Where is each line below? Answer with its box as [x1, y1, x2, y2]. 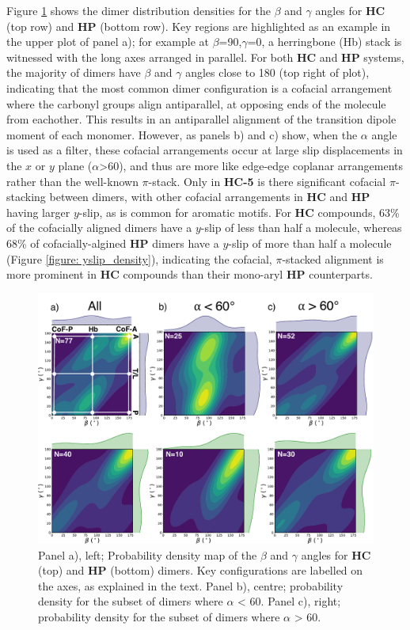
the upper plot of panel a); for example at [6, 33, 209, 50]
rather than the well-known [6, 173, 139, 189]
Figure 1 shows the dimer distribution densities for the [6, 2, 271, 18]
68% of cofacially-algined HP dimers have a [6, 234, 219, 251]
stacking [6, 188, 46, 205]
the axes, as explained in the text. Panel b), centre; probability [38, 577, 344, 594]
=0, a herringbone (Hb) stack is [247, 33, 402, 50]
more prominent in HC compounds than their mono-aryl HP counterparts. [6, 266, 373, 283]
